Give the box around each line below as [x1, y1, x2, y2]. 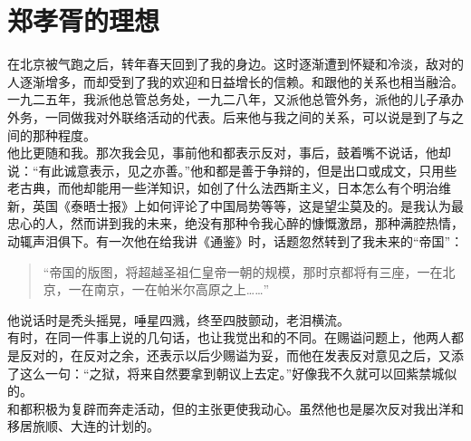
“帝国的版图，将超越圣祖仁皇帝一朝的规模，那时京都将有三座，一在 [43, 262, 443, 281]
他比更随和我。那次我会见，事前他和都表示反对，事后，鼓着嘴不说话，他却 [7, 143, 451, 162]
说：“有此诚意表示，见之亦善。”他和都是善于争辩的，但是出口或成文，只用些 [7, 160, 457, 179]
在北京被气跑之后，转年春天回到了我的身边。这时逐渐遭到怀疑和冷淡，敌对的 [7, 54, 464, 73]
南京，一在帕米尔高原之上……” [93, 280, 270, 299]
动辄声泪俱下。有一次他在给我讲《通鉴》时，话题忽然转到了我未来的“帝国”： [7, 232, 464, 251]
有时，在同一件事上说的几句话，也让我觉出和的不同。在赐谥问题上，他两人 [7, 328, 451, 347]
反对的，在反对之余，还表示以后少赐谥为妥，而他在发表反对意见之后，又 [19, 346, 451, 365]
